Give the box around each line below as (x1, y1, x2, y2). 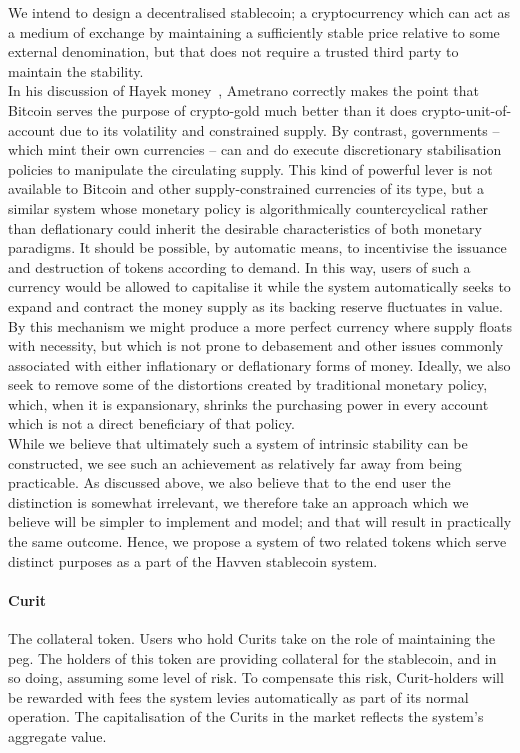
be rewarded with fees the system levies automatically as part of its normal (8, 686, 469, 707)
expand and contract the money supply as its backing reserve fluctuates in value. (8, 295, 503, 316)
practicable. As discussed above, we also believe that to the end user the (8, 472, 451, 493)
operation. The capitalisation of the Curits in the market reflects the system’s (8, 706, 484, 727)
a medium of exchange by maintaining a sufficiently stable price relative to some (8, 21, 500, 42)
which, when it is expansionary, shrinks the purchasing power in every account (8, 393, 489, 414)
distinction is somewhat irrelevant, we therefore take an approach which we (8, 491, 469, 512)
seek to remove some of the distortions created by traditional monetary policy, (8, 374, 488, 395)
